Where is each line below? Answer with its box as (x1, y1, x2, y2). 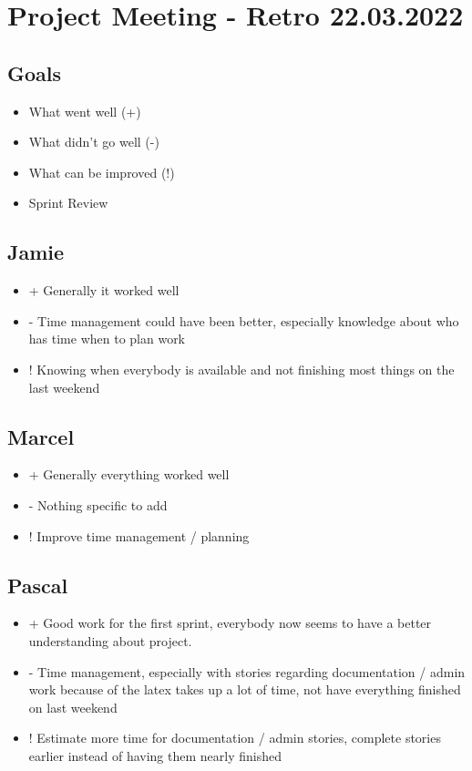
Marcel (7, 422, 75, 450)
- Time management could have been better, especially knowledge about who (28, 311, 459, 330)
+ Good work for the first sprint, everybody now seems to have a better (28, 613, 432, 632)
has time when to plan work (28, 329, 186, 348)
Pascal (7, 571, 68, 599)
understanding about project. (28, 631, 192, 650)
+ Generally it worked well (28, 281, 180, 300)
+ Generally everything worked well (28, 465, 230, 484)
